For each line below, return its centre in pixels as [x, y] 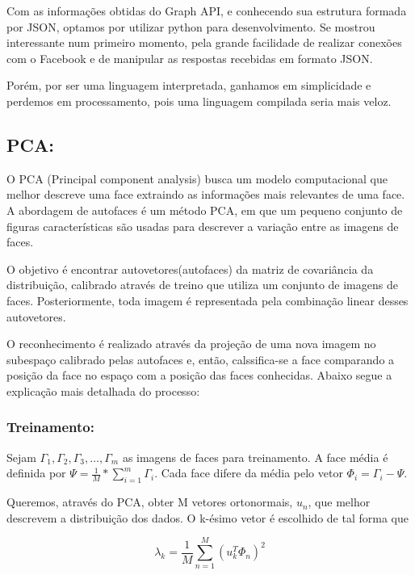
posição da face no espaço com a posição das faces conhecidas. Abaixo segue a [199, 375]
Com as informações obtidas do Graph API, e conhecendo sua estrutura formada [207, 10]
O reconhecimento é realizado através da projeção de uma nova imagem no [191, 344]
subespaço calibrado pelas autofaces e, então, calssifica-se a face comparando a [201, 359]
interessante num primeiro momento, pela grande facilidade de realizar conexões [204, 42]
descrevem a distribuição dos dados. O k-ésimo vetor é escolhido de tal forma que [207, 517]
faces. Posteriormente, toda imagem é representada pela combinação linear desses [207, 300]
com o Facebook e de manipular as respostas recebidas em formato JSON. [190, 58]
